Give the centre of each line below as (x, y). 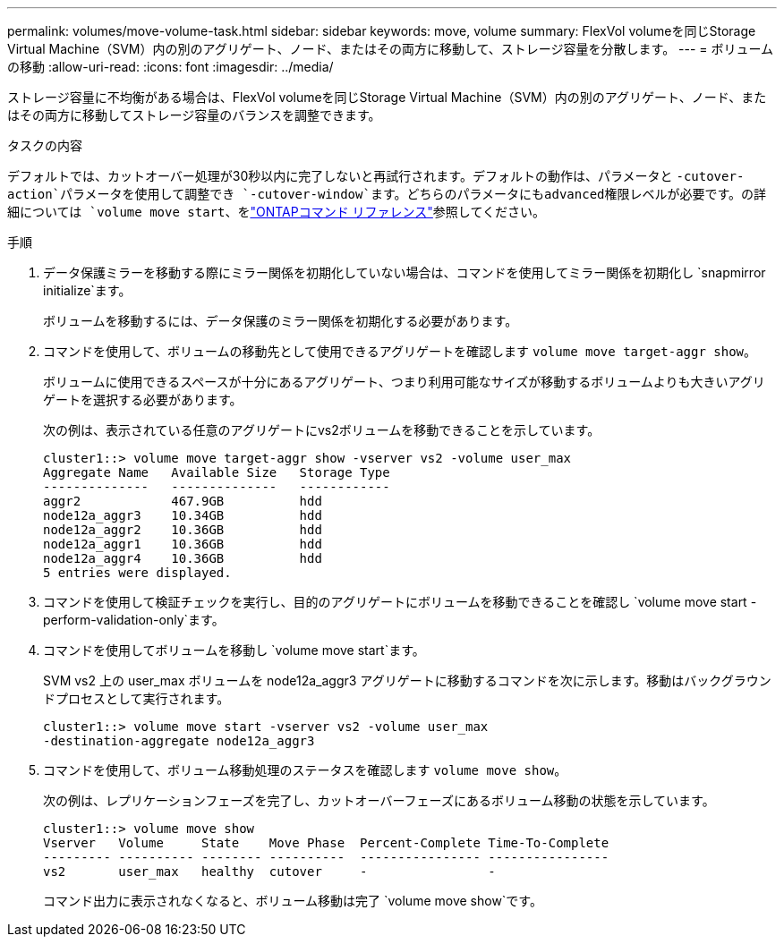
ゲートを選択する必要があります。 (143, 400)
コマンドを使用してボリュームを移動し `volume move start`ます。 (234, 650)
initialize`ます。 (87, 290)
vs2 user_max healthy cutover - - (269, 872)
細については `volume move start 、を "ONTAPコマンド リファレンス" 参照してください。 (277, 212)
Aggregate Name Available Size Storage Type (217, 472)
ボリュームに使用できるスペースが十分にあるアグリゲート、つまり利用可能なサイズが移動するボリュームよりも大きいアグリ (404, 382)
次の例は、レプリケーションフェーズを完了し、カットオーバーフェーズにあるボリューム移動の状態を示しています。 (379, 800)
